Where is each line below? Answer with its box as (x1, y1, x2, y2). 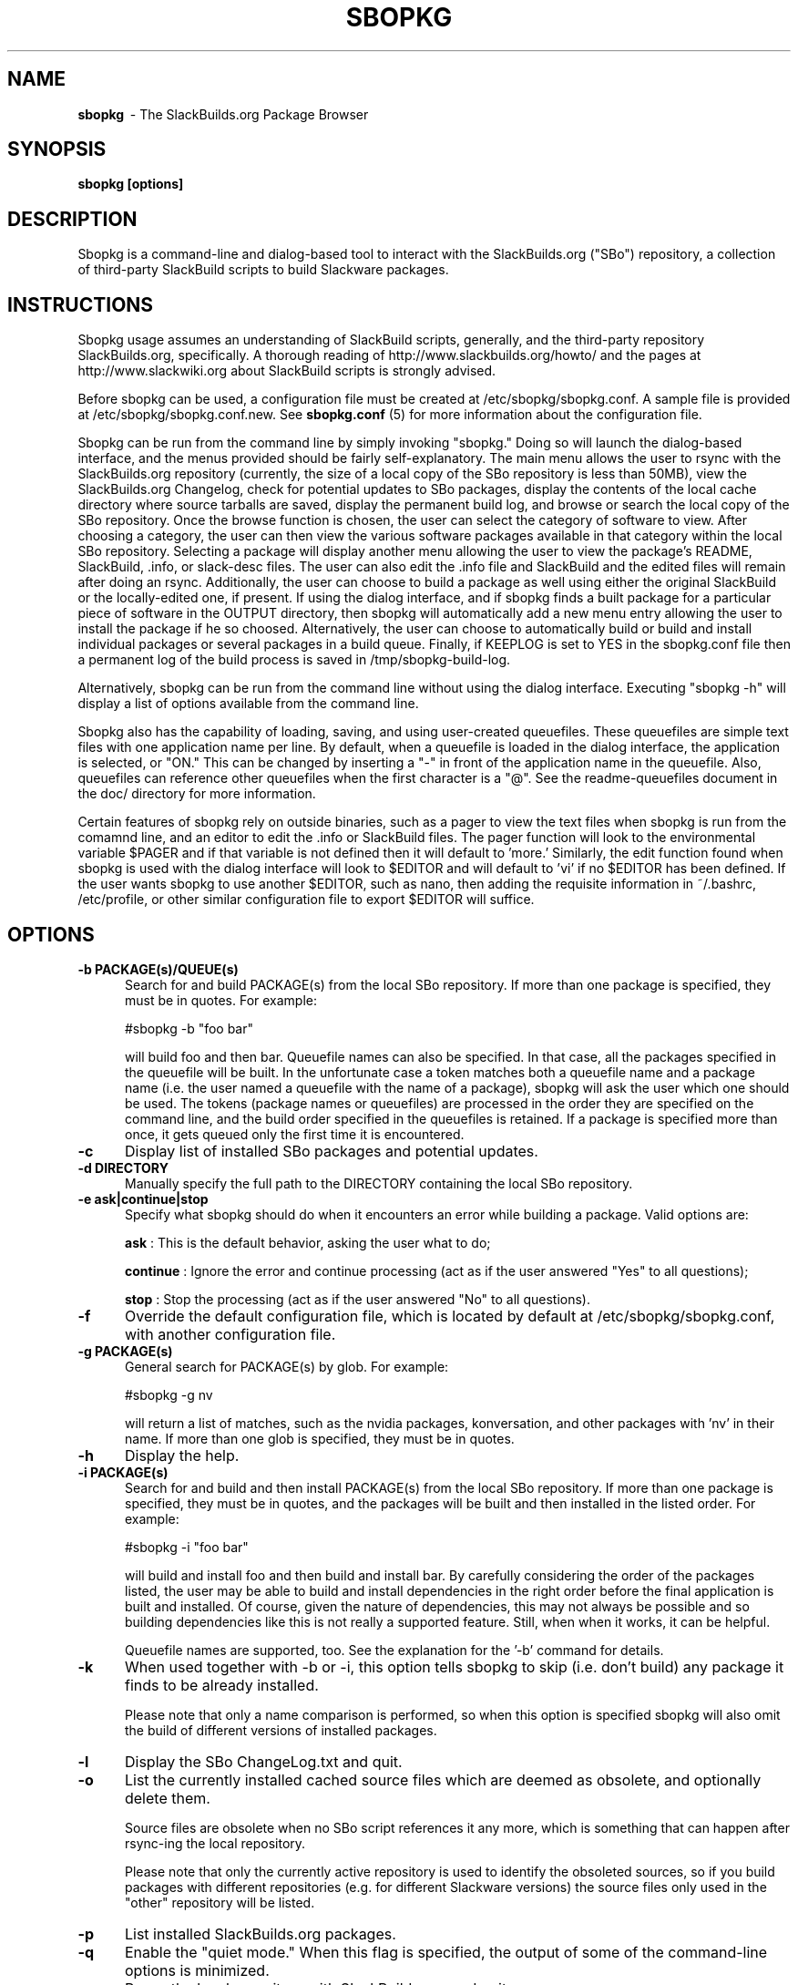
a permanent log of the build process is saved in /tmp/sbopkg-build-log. (77, 652, 511, 668)
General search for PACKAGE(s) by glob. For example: (125, 1358, 449, 1374)
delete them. (124, 1788, 210, 1807)
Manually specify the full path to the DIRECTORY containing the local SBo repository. (125, 1175, 633, 1191)
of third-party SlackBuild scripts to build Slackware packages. (77, 262, 449, 278)
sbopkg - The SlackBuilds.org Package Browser (77, 106, 369, 122)
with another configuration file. (124, 1324, 336, 1343)
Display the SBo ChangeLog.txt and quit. (124, 1752, 403, 1771)
